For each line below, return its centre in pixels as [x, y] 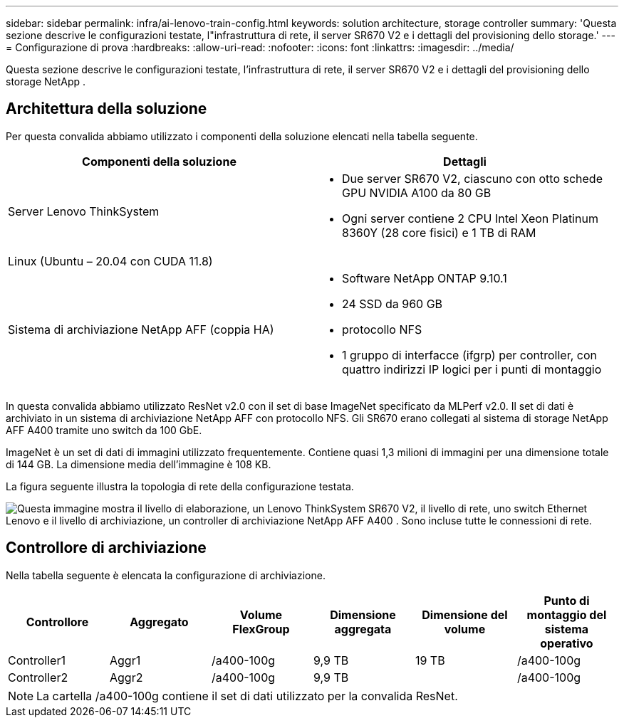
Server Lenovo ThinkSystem [84, 211]
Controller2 [38, 677]
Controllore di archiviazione [106, 548]
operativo [567, 643]
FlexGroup [261, 629]
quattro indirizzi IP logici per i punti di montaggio [472, 369]
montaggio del [567, 614]
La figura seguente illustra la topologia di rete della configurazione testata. [180, 486]
